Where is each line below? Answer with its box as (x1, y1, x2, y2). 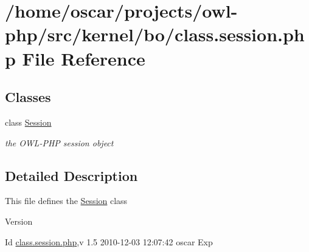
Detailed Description (5, 166, 138, 185)
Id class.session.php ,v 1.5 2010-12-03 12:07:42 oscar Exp (5, 235, 213, 248)
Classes (5, 87, 51, 106)
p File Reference (5, 46, 145, 70)
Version (5, 214, 33, 227)
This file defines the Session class (5, 194, 128, 207)
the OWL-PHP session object (5, 136, 114, 149)
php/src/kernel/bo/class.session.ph (5, 22, 305, 47)
